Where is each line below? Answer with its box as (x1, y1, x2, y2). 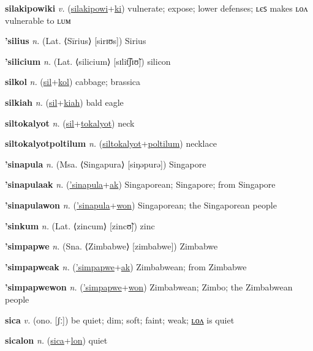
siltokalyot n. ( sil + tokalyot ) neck (5, 116, 135, 129)
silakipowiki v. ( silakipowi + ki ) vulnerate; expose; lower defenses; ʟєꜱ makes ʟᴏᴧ (5, 2, 308, 14)
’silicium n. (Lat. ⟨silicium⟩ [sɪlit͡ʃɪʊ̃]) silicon (5, 54, 171, 67)
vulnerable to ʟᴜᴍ (5, 13, 71, 26)
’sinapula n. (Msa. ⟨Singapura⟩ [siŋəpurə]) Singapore (5, 157, 206, 170)
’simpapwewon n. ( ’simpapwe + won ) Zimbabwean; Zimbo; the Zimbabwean (5, 281, 293, 294)
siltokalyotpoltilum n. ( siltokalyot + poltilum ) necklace (5, 137, 217, 150)
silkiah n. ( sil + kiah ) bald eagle (5, 95, 124, 108)
